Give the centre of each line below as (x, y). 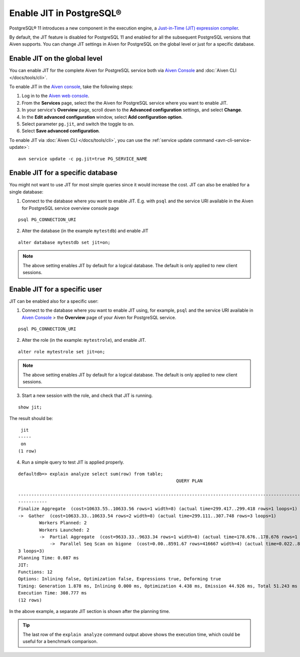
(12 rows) (30, 600)
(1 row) (27, 451)
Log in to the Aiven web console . (55, 96)
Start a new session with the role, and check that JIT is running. (87, 395)
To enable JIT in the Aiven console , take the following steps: (71, 87)
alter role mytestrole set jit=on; (62, 352)
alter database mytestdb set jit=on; (64, 242)
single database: (26, 192)
